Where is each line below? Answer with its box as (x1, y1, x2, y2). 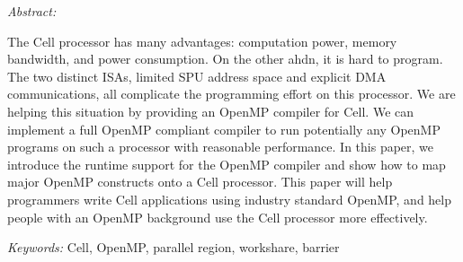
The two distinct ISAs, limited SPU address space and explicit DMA (7, 66, 387, 85)
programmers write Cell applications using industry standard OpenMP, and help (7, 189, 452, 208)
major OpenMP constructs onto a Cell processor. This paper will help (7, 172, 393, 191)
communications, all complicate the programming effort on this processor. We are (7, 84, 456, 103)
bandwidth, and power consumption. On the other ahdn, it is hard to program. (7, 49, 443, 68)
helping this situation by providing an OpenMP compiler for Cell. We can (7, 101, 414, 120)
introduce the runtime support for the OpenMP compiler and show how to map (7, 154, 446, 173)
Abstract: (7, 2, 57, 20)
